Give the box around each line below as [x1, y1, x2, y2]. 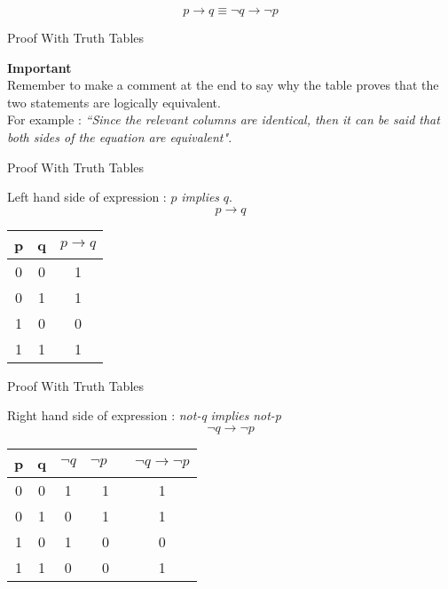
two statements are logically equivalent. [7, 92, 221, 111]
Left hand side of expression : [7, 187, 167, 206]
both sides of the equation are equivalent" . [7, 127, 232, 146]
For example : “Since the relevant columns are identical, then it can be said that [7, 110, 440, 129]
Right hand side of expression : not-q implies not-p [7, 406, 282, 425]
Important [7, 58, 72, 76]
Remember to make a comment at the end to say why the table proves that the [7, 76, 439, 94]
